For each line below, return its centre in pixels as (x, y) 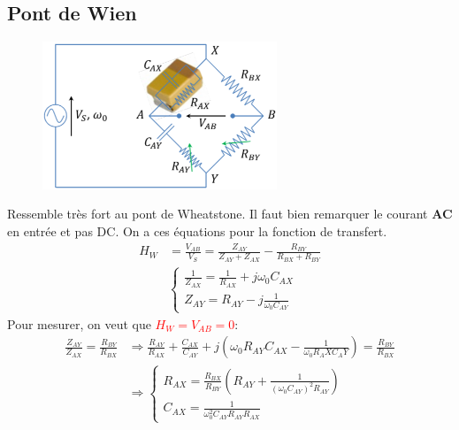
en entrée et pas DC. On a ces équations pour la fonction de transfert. (197, 231)
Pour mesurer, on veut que (79, 323)
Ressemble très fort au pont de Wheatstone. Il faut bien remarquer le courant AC (230, 214)
